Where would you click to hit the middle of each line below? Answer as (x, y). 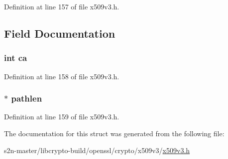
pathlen (27, 98)
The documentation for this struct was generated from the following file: (114, 133)
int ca (16, 58)
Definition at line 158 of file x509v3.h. (62, 76)
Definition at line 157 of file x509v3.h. (62, 6)
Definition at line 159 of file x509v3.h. (62, 117)
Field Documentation (60, 33)
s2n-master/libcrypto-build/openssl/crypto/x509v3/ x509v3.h (97, 150)
